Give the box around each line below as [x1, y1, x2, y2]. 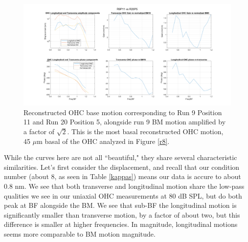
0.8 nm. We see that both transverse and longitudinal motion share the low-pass [4, 181, 245, 191]
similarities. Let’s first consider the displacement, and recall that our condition [4, 161, 240, 172]
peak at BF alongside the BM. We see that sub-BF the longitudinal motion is [4, 200, 237, 210]
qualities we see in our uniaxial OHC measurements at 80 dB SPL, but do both [4, 190, 242, 201]
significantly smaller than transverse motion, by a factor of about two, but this [4, 209, 240, 220]
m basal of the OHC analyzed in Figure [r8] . [37, 136, 170, 146]
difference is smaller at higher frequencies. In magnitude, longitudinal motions [4, 219, 238, 229]
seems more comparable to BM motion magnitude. [4, 228, 156, 239]
